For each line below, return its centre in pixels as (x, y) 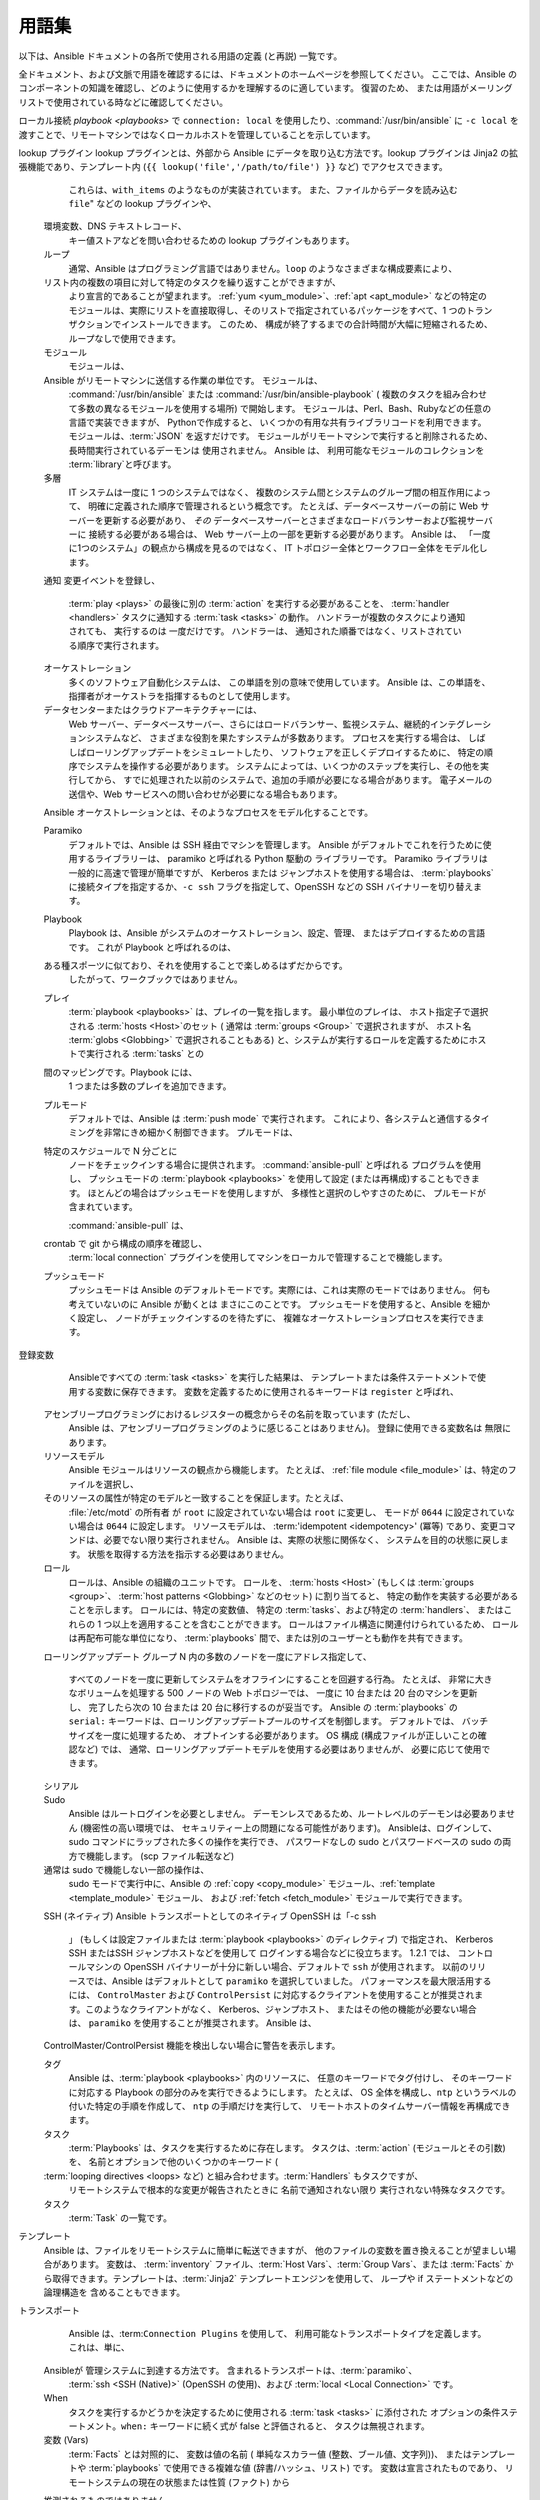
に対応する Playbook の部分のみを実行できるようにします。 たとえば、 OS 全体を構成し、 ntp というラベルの (292, 2092)
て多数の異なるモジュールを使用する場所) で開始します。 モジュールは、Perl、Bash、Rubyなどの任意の (280, 408)
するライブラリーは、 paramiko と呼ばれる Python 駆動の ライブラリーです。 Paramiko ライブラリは (282, 859)
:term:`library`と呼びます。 (122, 464)
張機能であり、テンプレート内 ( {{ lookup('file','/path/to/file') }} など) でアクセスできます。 (233, 167)
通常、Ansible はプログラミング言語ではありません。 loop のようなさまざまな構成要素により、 (263, 268)
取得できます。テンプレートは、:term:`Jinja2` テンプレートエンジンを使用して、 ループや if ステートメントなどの (282, 2278)
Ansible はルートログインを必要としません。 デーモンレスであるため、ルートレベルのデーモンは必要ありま (287, 1814)
